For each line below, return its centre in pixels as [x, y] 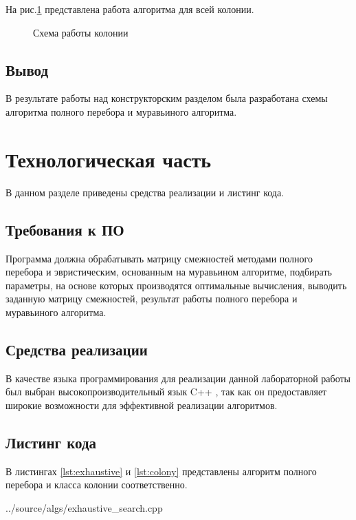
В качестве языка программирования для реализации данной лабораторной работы [178, 378]
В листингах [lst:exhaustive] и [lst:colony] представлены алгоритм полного [161, 471]
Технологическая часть [109, 159]
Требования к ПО [65, 229]
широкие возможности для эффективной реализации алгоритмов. [142, 405]
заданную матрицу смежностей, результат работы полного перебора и [152, 299]
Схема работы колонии [81, 32]
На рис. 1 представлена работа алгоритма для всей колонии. [130, 9]
